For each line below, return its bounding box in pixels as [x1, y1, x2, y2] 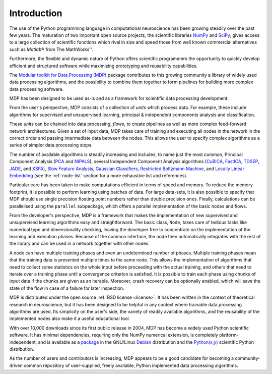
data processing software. [9, 86, 64, 92]
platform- [219, 332, 239, 338]
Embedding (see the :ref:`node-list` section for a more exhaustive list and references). [9, 172, 188, 179]
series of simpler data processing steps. [9, 142, 93, 148]
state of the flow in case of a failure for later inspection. [9, 285, 124, 291]
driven [9, 362, 23, 368]
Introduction [9, 8, 62, 19]
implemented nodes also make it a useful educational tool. [9, 315, 130, 322]
